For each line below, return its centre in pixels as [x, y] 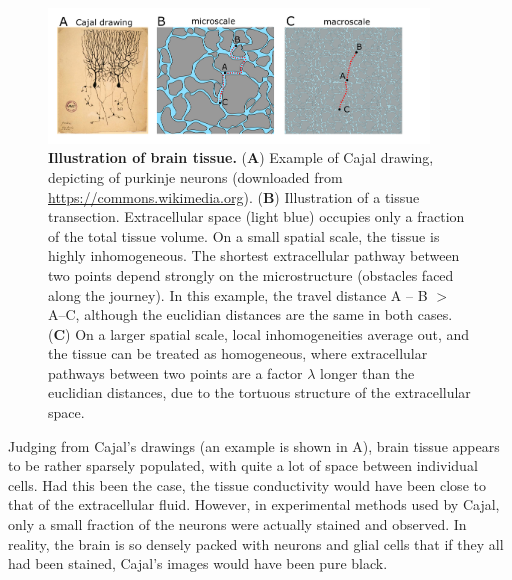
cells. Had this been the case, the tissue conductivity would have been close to [247, 484]
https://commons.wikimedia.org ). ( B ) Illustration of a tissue [234, 196]
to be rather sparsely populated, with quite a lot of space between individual [243, 465]
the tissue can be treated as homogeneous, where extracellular [238, 353]
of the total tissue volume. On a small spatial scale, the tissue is [244, 235]
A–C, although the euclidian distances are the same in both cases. [250, 314]
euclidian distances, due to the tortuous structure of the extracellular [259, 392]
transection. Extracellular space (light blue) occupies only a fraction [256, 216]
